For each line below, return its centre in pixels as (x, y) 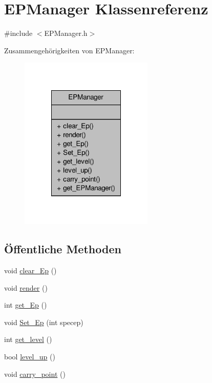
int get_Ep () (26, 305)
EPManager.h (66, 33)
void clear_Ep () (30, 270)
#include (18, 33)
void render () (26, 287)
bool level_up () (30, 356)
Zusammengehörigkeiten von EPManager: (69, 50)
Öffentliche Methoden (63, 249)
